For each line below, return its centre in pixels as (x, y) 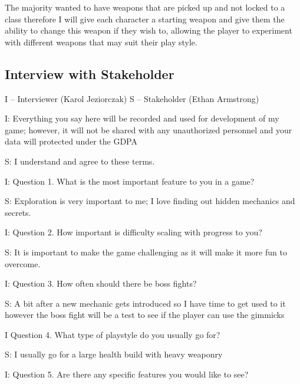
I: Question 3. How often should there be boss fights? (101, 283)
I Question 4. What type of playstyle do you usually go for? (113, 334)
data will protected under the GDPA (71, 141)
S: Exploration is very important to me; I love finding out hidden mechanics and (150, 201)
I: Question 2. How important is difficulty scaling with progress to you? (133, 232)
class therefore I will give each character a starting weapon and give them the (145, 19)
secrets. (18, 212)
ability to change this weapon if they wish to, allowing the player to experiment (149, 30)
